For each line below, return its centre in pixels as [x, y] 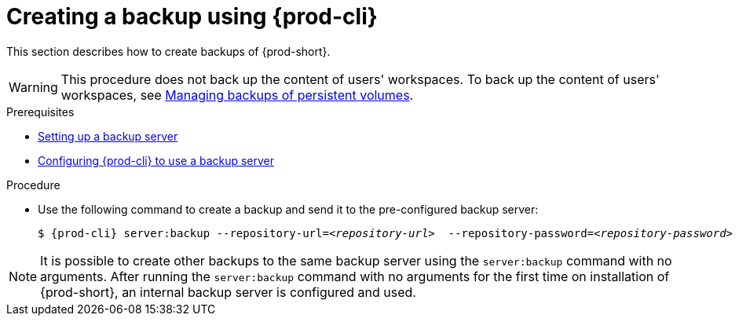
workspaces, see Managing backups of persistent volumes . [237, 95]
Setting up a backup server [108, 136]
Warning [33, 87]
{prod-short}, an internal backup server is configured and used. [228, 292]
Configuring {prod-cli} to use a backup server [156, 160]
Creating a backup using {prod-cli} [192, 16]
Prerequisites [40, 112]
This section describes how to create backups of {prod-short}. [168, 51]
